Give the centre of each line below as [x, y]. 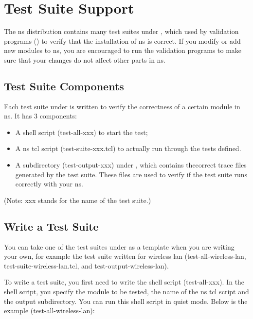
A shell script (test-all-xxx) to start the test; [81, 132]
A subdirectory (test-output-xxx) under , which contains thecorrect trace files [131, 165]
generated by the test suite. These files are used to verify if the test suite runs [131, 174]
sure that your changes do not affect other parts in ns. [85, 59]
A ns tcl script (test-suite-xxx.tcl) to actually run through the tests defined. [128, 148]
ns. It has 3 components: [40, 116]
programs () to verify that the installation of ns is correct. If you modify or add [122, 41]
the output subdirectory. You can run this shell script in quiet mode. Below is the [126, 301]
